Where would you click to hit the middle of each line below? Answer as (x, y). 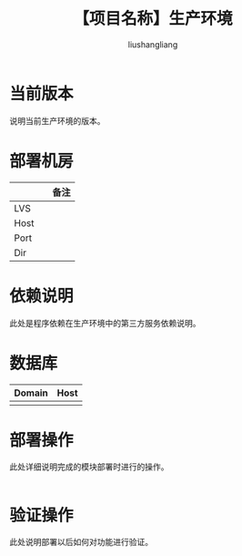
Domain (31, 393)
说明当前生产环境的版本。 (57, 120)
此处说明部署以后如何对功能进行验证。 (81, 542)
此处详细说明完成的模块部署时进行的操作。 (89, 467)
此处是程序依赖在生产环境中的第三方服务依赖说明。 (105, 323)
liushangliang (153, 44)
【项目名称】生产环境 (152, 19)
